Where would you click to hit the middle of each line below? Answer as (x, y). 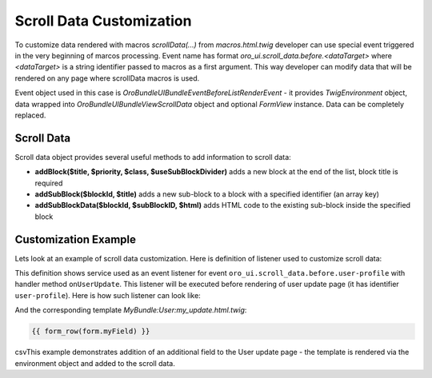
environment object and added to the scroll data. (95, 363)
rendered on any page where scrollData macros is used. (107, 78)
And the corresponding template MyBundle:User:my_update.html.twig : (131, 310)
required (49, 183)
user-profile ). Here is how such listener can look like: (108, 295)
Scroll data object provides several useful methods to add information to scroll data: (153, 157)
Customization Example (75, 239)
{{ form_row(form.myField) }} (91, 331)
